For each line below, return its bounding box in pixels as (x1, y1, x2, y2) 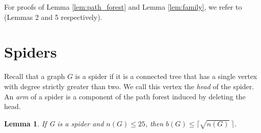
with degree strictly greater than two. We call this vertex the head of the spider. (4, 81, 254, 91)
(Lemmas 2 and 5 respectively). (4, 11, 102, 22)
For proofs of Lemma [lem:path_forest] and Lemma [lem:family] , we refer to (4, 2, 242, 12)
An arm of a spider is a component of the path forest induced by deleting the (4, 91, 246, 101)
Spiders (4, 41, 57, 62)
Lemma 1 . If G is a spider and (4, 118, 104, 128)
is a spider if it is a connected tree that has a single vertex (75, 71, 257, 82)
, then (145, 118, 164, 128)
